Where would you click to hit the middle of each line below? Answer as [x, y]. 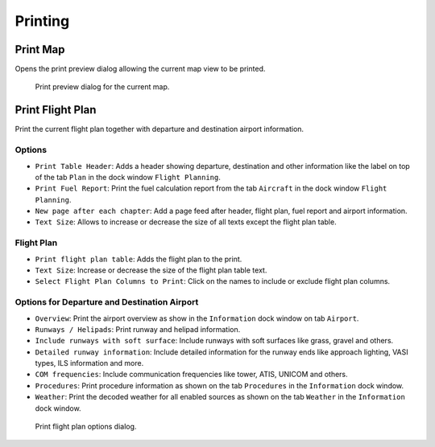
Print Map [40, 49]
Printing [42, 21]
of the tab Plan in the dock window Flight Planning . [128, 177]
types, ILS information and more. [89, 363]
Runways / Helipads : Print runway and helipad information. [138, 329]
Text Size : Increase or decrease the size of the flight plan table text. [151, 270]
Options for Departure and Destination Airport [107, 302]
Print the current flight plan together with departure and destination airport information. [159, 129]
